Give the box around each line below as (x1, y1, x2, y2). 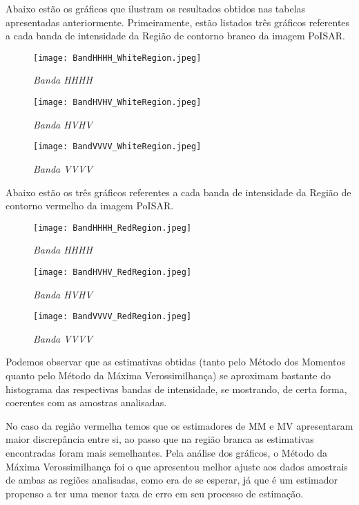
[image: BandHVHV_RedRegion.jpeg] (33, 267, 192, 277)
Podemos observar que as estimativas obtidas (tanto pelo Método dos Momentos (6, 354, 346, 369)
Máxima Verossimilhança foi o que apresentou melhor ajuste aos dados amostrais (6, 459, 348, 473)
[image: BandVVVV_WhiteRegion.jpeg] (33, 142, 202, 152)
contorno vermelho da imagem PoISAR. (6, 198, 174, 213)
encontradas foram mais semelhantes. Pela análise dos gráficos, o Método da (6, 446, 327, 460)
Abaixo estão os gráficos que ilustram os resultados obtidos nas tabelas (6, 1, 306, 15)
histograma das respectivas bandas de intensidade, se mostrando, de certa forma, (6, 381, 347, 396)
